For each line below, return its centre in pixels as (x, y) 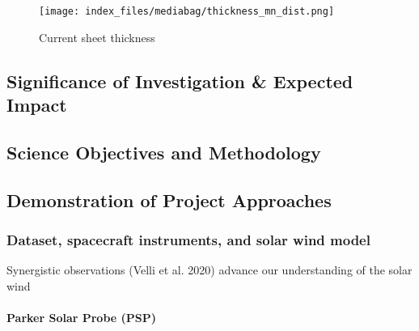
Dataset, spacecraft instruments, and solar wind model (188, 239)
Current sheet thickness (97, 37)
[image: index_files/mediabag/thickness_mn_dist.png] (187, 11)
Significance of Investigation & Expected (180, 81)
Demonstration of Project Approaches (169, 199)
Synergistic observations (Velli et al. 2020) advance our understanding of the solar (209, 270)
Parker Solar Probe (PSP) (82, 317)
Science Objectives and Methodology (164, 152)
